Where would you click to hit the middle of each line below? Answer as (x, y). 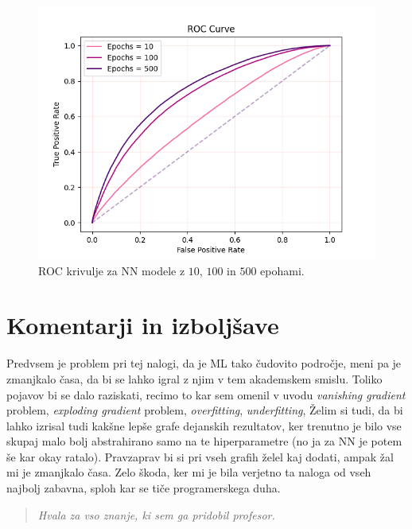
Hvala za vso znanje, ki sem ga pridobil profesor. (156, 514)
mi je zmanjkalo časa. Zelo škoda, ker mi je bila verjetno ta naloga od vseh (189, 472)
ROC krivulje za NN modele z (112, 270)
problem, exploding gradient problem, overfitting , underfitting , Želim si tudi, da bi (205, 410)
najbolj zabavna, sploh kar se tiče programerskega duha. (144, 488)
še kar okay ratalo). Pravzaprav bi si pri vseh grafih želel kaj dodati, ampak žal (200, 456)
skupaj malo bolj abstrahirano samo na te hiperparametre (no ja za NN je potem (204, 441)
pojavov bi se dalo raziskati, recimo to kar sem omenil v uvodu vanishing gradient (206, 394)
